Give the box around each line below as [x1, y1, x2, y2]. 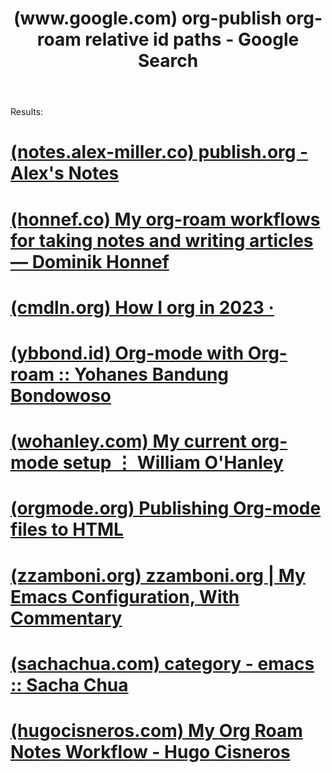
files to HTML [10, 518, 124, 541]
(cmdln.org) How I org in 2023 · [10, 296, 275, 319]
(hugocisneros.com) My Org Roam [10, 719, 303, 742]
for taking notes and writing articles [10, 229, 314, 252]
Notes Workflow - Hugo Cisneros [10, 740, 291, 763]
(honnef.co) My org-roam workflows [10, 208, 321, 231]
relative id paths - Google [84, 28, 300, 51]
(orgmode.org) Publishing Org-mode [10, 497, 322, 520]
